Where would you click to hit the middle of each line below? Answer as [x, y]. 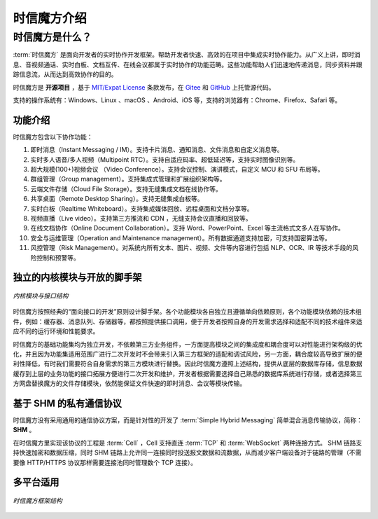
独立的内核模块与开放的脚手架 [77, 278]
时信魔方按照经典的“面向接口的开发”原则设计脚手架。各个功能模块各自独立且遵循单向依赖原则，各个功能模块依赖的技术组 [187, 312]
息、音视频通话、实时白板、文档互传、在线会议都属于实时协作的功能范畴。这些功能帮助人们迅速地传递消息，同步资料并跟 [188, 64]
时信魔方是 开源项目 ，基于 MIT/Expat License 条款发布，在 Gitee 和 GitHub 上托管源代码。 [144, 87]
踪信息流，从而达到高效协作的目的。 [65, 74]
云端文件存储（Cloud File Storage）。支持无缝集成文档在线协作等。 [126, 188]
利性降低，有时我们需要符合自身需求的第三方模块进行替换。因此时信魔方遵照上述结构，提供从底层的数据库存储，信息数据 [188, 364]
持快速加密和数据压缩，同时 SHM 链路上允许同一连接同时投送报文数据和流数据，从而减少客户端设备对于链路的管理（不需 [187, 452]
